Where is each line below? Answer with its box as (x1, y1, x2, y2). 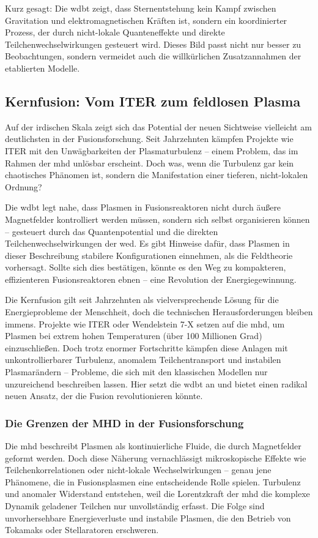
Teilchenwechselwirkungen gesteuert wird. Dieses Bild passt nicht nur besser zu (5, 37, 301, 50)
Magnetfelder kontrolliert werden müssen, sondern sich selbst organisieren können (5, 212, 310, 225)
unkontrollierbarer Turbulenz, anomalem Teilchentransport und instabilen (5, 353, 281, 366)
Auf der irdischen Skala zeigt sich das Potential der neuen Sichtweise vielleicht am (5, 120, 312, 133)
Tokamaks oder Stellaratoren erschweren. (5, 523, 159, 536)
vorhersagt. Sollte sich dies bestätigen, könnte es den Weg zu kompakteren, (5, 261, 286, 274)
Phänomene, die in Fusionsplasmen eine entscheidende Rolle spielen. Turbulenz (5, 475, 301, 488)
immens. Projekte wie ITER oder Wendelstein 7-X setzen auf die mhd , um (5, 317, 285, 330)
